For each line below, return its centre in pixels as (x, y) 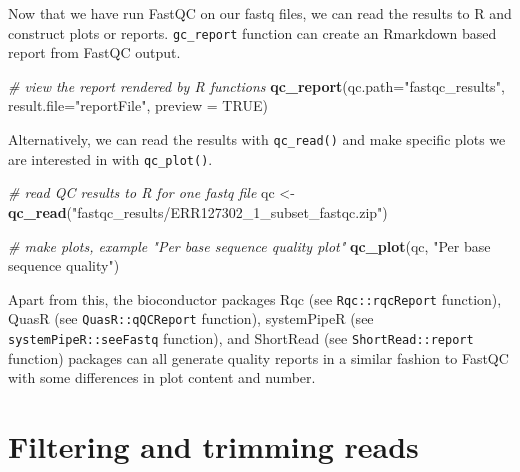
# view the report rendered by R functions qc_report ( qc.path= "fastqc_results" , (256, 85)
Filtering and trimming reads (213, 446)
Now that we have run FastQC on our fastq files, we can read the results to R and (260, 13)
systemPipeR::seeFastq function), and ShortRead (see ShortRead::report (241, 338)
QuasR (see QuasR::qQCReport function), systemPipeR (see (191, 318)
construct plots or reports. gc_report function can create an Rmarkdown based (252, 32)
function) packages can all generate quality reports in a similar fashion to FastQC (258, 357)
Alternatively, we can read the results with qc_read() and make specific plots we (257, 139)
